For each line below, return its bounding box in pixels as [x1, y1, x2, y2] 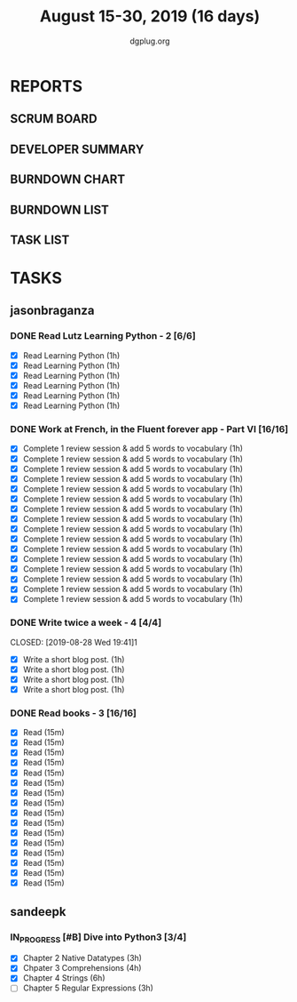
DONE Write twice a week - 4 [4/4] [10, 616, 162, 629]
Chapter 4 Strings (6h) [22, 973, 106, 983]
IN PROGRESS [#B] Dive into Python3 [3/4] [10, 931, 187, 944]
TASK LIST [10, 232, 70, 247]
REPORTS [10, 76, 83, 96]
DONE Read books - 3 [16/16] [10, 707, 137, 719]
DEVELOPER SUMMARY [10, 141, 145, 156]
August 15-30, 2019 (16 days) [39, 6, 261, 27]
